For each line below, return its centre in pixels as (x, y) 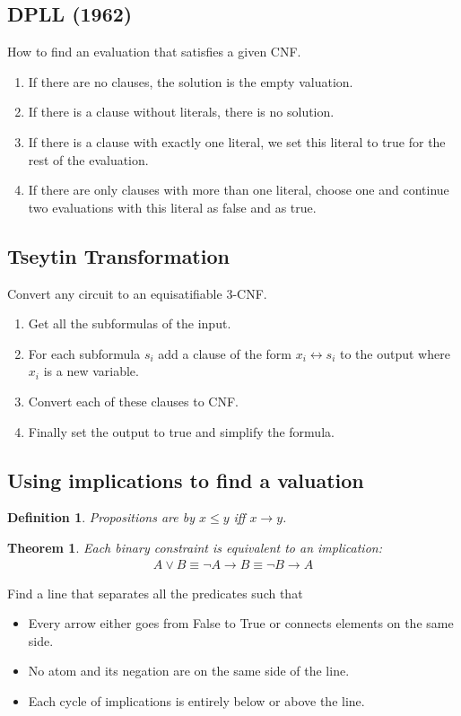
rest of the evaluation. (88, 159)
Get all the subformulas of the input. (130, 323)
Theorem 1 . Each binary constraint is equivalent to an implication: (195, 547)
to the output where (395, 353)
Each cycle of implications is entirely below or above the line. (196, 700)
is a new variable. (91, 371)
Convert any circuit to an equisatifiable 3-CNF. (137, 293)
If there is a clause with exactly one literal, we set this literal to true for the (237, 141)
